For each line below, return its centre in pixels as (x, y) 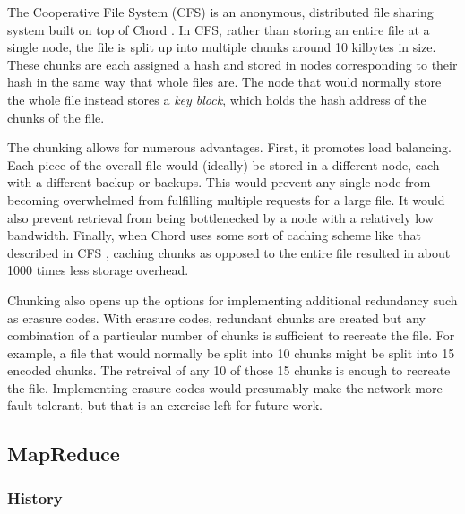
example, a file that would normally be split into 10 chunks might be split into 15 (231, 352)
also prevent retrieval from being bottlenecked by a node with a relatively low (220, 217)
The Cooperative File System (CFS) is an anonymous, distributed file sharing (220, 12)
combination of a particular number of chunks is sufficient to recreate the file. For (231, 335)
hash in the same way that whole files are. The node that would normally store (224, 82)
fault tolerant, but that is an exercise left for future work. (165, 405)
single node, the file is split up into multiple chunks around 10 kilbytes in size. (222, 47)
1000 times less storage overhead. (98, 270)
